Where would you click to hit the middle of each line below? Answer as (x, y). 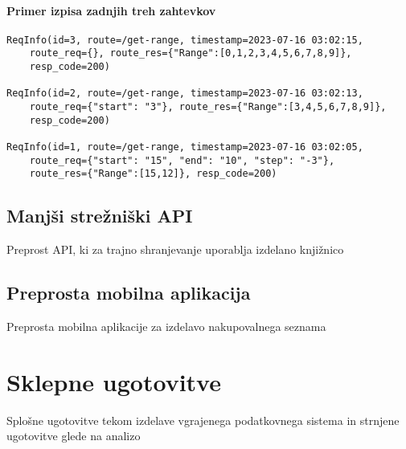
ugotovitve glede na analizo (74, 436)
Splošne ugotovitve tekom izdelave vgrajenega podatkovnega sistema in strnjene (203, 420)
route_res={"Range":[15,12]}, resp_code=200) (153, 174)
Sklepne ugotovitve (114, 381)
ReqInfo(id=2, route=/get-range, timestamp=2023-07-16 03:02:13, (185, 94)
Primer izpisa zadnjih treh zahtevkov (111, 10)
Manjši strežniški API (100, 216)
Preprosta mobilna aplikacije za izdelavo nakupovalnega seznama (166, 327)
